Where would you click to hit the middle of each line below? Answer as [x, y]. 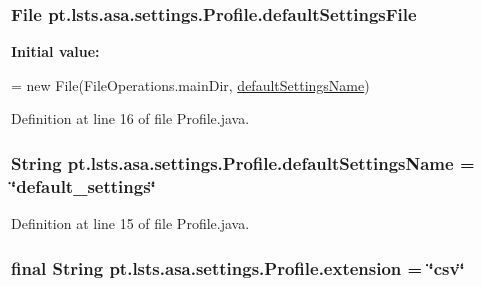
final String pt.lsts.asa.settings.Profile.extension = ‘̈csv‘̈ [238, 267]
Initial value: [55, 51]
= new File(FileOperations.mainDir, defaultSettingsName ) [190, 84]
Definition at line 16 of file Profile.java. [130, 118]
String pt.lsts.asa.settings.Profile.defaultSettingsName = [243, 162]
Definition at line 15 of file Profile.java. [130, 223]
